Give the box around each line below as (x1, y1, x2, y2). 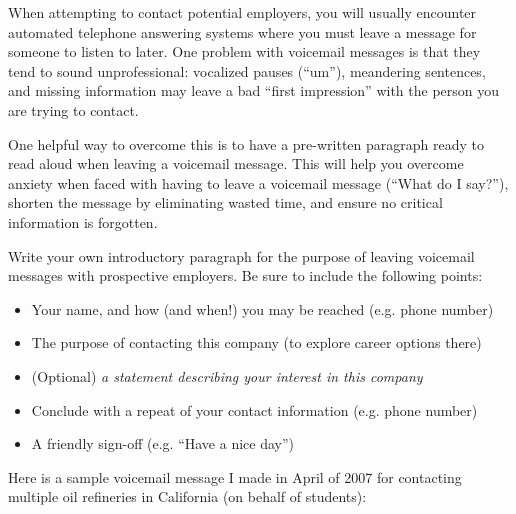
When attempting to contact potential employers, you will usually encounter (8, 2, 477, 22)
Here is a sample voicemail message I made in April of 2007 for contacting (8, 466, 462, 487)
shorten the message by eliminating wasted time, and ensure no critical (8, 192, 443, 213)
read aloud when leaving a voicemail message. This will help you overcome (8, 153, 464, 174)
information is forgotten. (8, 211, 158, 232)
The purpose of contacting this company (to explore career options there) (31, 332, 482, 353)
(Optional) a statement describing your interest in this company (31, 365, 423, 386)
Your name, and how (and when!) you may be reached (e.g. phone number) (31, 298, 494, 319)
